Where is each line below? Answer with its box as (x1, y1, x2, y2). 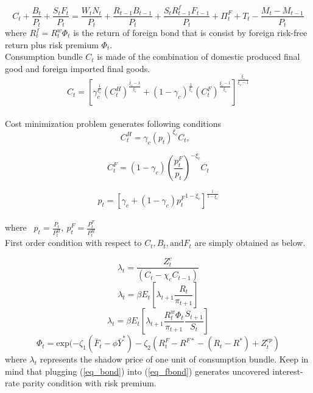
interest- (272, 364, 303, 377)
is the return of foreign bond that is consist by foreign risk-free (73, 26, 308, 39)
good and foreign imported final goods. (5, 62, 150, 74)
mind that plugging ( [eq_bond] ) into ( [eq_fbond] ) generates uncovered (5, 364, 270, 377)
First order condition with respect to (5, 236, 142, 249)
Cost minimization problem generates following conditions (5, 117, 221, 129)
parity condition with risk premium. (22, 377, 156, 389)
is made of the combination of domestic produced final (97, 50, 300, 63)
